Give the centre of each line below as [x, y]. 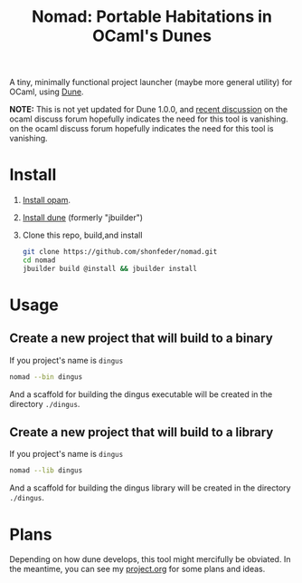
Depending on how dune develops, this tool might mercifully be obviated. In [150, 559]
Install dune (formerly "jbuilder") [82, 218]
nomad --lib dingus [46, 471]
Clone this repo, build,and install [82, 235]
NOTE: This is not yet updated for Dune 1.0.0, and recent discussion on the [149, 110]
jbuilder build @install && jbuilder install [109, 268]
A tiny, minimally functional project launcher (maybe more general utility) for [151, 83]
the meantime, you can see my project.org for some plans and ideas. [137, 569]
